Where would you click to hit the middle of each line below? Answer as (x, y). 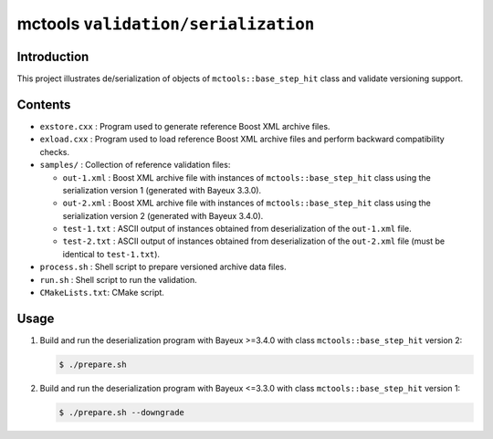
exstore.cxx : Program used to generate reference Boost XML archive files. (185, 126)
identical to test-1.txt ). (111, 254)
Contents (44, 105)
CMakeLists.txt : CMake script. (102, 293)
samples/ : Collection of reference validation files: (135, 165)
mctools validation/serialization (166, 24)
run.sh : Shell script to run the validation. (118, 279)
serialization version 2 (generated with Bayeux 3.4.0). (163, 215)
